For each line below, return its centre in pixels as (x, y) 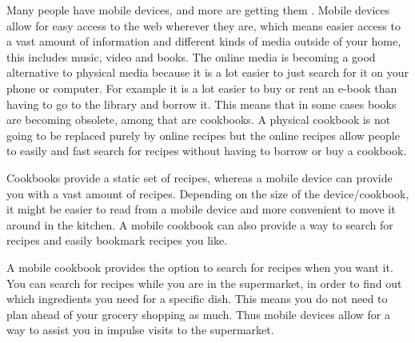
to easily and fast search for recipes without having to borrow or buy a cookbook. (207, 151)
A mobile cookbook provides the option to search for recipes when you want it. (200, 267)
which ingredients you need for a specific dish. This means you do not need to (197, 299)
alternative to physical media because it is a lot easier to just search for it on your (208, 72)
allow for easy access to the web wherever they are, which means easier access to (204, 25)
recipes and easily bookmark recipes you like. (117, 240)
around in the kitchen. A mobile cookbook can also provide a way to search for (200, 224)
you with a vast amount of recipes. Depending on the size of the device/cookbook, (208, 193)
